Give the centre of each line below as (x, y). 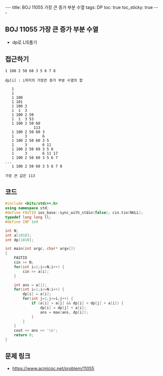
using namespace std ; (27, 208)
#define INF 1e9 (22, 222)
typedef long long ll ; (28, 217)
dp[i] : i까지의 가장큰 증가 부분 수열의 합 (44, 80)
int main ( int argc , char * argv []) (40, 249)
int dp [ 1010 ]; (20, 240)
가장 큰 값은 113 (20, 176)
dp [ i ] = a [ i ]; (37, 294)
